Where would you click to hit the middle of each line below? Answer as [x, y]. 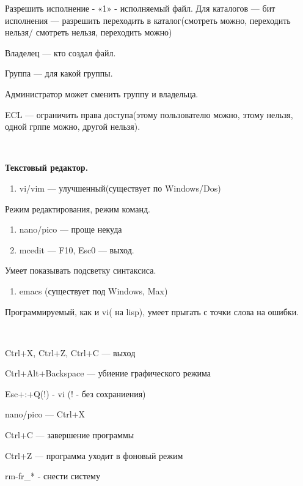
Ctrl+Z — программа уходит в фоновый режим [94, 455]
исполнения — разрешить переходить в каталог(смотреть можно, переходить [148, 20]
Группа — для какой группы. [59, 73]
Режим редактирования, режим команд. [78, 208]
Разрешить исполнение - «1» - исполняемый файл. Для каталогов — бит [140, 8]
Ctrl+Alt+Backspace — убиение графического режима [108, 373]
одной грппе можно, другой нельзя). [73, 126]
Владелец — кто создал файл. [60, 52]
